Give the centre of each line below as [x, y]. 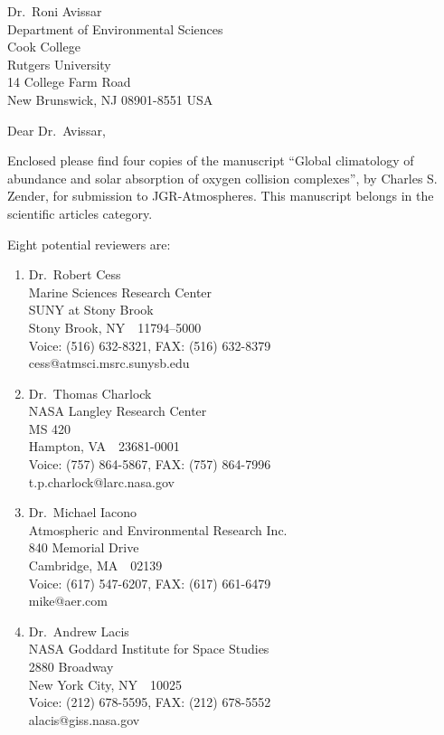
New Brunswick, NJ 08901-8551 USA [110, 99]
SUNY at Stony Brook [91, 310]
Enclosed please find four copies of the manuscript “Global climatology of [211, 160]
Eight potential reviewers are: [89, 244]
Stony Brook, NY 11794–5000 [115, 327]
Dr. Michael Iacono [83, 512]
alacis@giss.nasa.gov [84, 719]
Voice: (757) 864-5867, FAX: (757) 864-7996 [150, 464]
